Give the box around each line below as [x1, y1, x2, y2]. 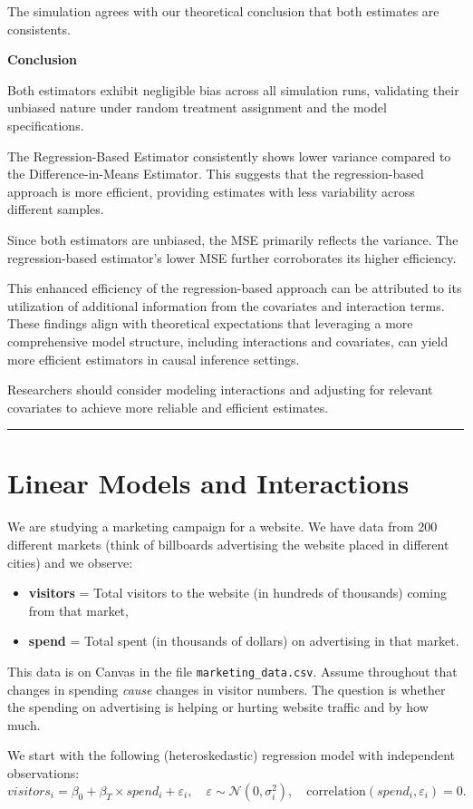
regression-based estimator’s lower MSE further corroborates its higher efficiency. [7, 248, 457, 267]
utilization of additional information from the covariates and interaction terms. [7, 296, 445, 315]
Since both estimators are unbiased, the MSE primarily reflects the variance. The [7, 229, 459, 249]
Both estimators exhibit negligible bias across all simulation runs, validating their [7, 80, 459, 99]
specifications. [7, 115, 84, 134]
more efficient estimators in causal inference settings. [7, 349, 300, 368]
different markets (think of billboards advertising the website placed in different [7, 535, 449, 553]
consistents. [7, 19, 71, 38]
